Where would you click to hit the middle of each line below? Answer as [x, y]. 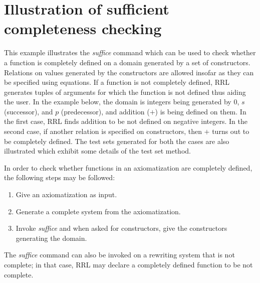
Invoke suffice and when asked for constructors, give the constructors [121, 228]
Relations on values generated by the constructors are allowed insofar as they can [129, 72]
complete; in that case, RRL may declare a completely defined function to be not [128, 264]
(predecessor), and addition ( [105, 111]
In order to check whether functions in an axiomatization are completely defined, [128, 167]
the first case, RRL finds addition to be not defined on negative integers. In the [126, 121]
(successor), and [29, 111]
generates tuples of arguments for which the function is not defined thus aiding [125, 92]
